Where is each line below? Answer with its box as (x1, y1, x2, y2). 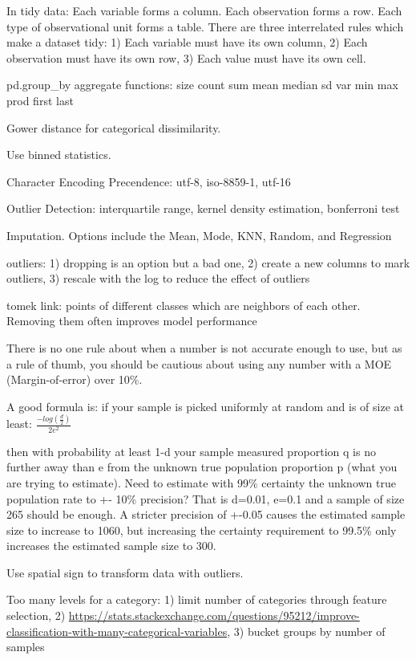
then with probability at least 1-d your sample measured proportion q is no (6, 442, 376, 459)
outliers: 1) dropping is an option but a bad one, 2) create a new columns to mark (6, 254, 410, 271)
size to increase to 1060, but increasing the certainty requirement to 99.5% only (6, 521, 397, 538)
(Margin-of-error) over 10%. (6, 371, 143, 388)
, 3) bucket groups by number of (227, 622, 386, 639)
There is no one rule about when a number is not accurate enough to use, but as (6, 339, 402, 356)
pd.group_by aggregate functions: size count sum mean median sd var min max (6, 76, 398, 93)
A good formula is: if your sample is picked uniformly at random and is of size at (6, 397, 404, 414)
